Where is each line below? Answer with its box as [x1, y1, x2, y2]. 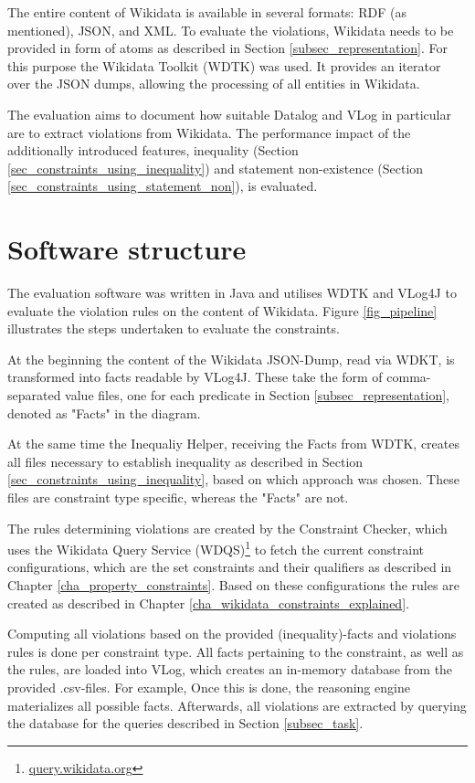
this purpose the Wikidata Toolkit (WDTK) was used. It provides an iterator [7, 56, 441, 75]
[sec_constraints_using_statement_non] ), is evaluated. [7, 176, 318, 196]
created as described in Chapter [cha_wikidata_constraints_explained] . [7, 593, 409, 612]
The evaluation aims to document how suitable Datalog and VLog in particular [7, 104, 451, 123]
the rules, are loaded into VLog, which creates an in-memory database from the [7, 660, 453, 679]
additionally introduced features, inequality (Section [7, 141, 299, 160]
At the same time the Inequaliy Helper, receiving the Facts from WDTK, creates [7, 434, 459, 453]
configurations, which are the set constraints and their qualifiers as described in [7, 557, 452, 577]
